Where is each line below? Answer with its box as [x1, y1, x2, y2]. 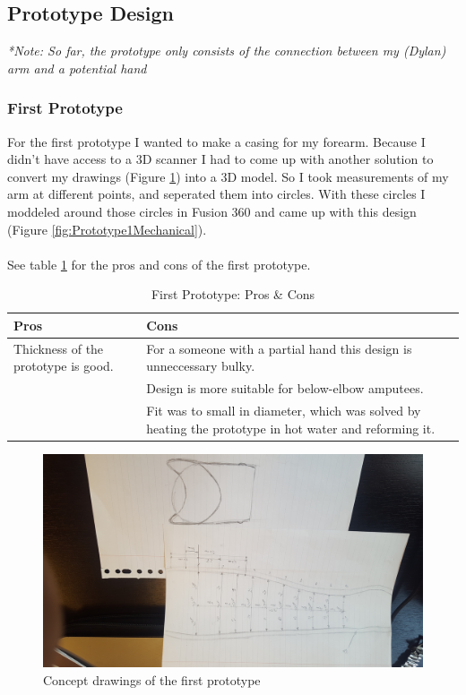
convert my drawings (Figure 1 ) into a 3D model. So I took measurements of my [7, 167, 449, 185]
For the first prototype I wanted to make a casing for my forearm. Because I [7, 132, 426, 150]
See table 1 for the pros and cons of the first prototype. [7, 254, 311, 273]
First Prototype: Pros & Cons [151, 285, 315, 304]
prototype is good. [13, 356, 114, 375]
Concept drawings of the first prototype [43, 670, 261, 689]
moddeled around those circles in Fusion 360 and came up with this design [7, 202, 417, 220]
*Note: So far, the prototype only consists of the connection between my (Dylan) [7, 41, 446, 60]
